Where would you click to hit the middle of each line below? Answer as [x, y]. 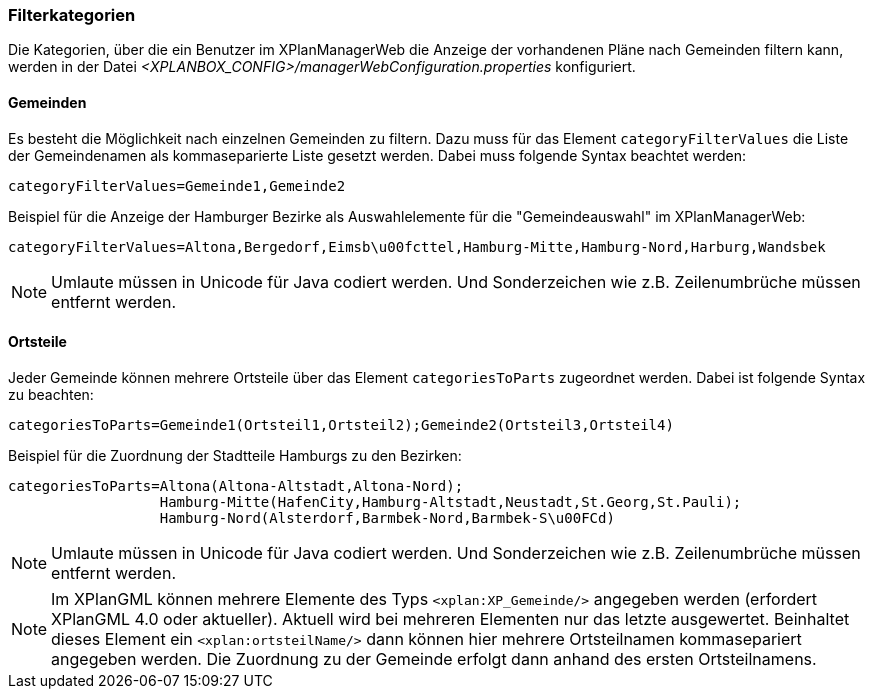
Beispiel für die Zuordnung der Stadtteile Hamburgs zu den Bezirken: [235, 455]
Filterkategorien [72, 15]
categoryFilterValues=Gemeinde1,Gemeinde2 [177, 185]
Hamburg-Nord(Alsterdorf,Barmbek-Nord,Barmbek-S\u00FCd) [387, 517]
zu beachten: [51, 394]
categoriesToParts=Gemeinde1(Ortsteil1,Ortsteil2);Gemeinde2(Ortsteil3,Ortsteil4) [341, 424]
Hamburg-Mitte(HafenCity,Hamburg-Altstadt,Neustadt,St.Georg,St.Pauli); [450, 501]
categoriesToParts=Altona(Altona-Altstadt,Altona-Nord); [236, 485]
